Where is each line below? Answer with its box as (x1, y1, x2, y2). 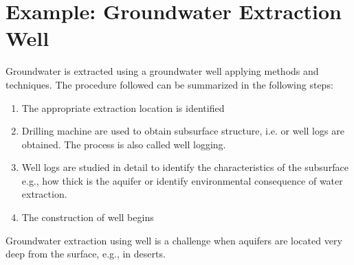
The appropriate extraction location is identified (21, 100, 225, 115)
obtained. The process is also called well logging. (21, 137, 226, 151)
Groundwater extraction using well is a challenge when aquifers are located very (5, 233, 342, 247)
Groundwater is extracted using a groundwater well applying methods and (5, 64, 319, 78)
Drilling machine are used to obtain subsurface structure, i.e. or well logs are (21, 124, 344, 138)
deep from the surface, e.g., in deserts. (5, 246, 166, 261)
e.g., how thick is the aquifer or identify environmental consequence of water (21, 173, 343, 187)
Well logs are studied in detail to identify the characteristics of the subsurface (21, 160, 349, 174)
